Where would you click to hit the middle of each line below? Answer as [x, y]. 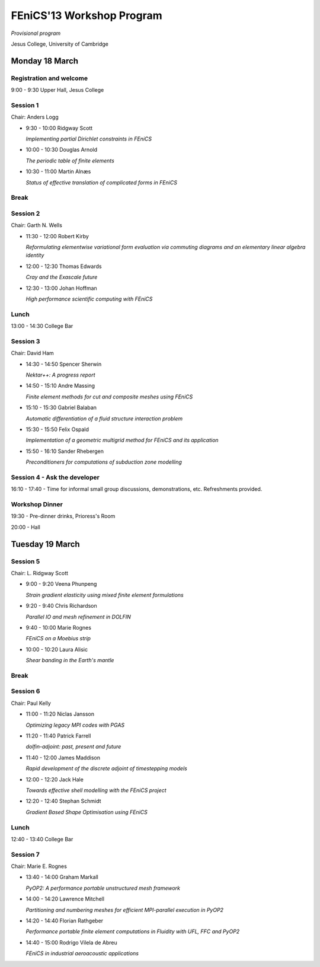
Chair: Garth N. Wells [36, 225]
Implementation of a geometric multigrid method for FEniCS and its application [122, 440]
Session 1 [25, 105]
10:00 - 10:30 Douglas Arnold [62, 150]
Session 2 [25, 213]
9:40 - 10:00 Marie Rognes [59, 627]
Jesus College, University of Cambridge [60, 44]
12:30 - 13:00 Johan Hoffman [61, 288]
